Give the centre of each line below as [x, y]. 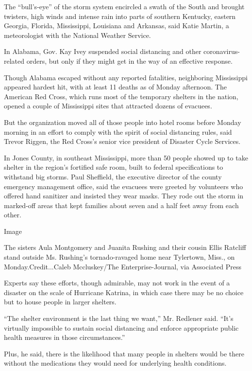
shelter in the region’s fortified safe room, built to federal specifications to [114, 167]
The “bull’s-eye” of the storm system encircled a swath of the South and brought [124, 6]
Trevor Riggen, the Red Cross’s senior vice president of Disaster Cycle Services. [122, 141]
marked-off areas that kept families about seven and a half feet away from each [121, 205]
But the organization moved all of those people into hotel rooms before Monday [123, 122]
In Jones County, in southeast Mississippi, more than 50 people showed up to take [126, 157]
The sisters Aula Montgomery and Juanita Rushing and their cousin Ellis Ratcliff [125, 247]
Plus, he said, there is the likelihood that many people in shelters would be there [124, 353]
